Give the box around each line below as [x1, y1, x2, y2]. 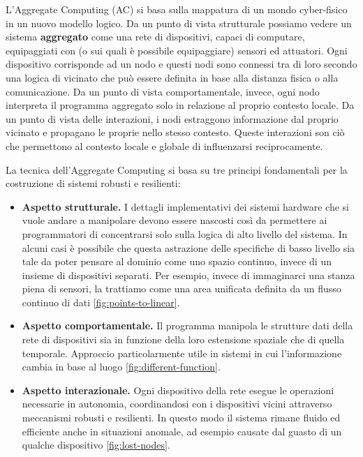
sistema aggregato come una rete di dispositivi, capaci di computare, [6, 29, 305, 44]
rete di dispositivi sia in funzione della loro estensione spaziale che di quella [22, 332, 345, 347]
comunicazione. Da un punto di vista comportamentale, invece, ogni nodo [6, 84, 320, 98]
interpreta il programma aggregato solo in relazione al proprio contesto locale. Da [6, 98, 355, 112]
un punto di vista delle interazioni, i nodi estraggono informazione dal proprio [6, 111, 339, 126]
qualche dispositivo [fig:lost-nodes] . [22, 437, 170, 452]
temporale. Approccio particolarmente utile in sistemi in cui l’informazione [22, 345, 342, 360]
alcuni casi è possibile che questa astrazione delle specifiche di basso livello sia [22, 240, 355, 255]
